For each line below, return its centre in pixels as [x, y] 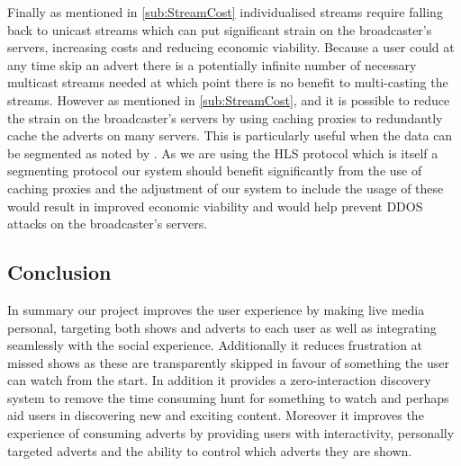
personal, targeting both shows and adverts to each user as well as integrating [222, 327]
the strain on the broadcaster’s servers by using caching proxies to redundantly [225, 117]
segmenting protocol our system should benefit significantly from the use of [215, 170]
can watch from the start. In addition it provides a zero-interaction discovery [219, 380]
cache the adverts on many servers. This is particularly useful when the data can [230, 135]
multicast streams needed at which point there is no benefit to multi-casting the [228, 82]
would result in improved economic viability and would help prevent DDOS [215, 206]
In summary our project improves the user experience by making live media [216, 309]
